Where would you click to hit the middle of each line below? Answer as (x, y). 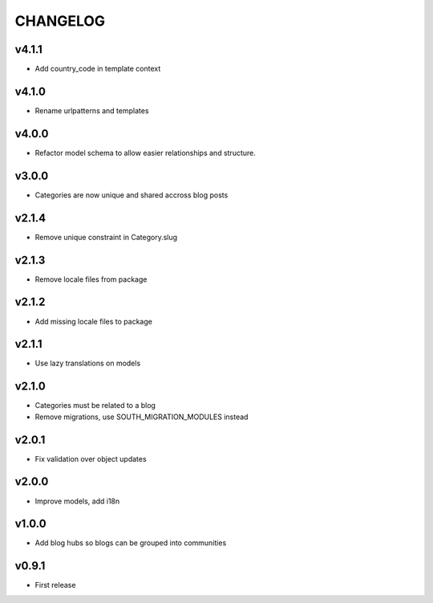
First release (55, 585)
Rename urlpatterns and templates (92, 110)
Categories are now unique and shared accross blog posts (132, 195)
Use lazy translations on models (88, 363)
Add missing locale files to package (93, 321)
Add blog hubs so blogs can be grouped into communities (131, 543)
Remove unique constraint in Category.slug (106, 237)
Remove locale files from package (91, 279)
